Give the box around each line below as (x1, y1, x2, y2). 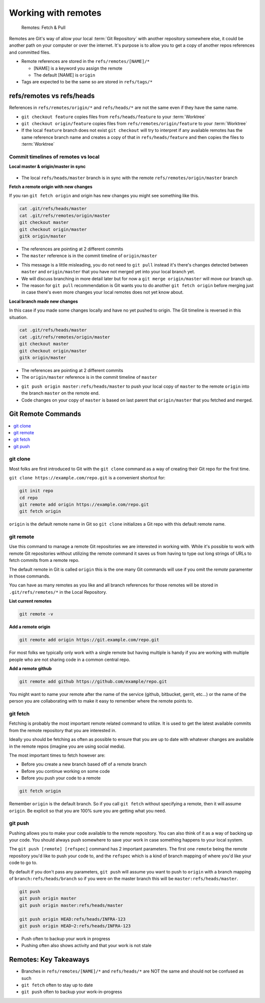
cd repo (19, 495, 38, 501)
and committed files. (9, 49, 51, 55)
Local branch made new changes (9, 298, 78, 304)
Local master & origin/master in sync (9, 163, 86, 169)
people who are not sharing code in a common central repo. (9, 657, 131, 662)
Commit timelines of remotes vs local (9, 153, 100, 160)
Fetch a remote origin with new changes (9, 184, 93, 190)
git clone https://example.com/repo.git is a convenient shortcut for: (9, 475, 165, 481)
